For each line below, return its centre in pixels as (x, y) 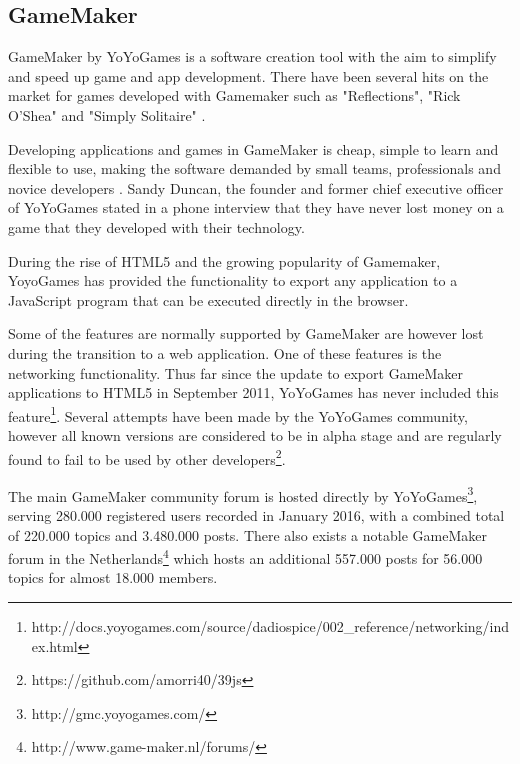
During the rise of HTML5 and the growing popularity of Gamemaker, (224, 260)
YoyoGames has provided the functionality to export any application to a (233, 280)
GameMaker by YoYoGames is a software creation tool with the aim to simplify (252, 56)
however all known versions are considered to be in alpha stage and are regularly (255, 434)
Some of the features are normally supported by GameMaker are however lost (246, 333)
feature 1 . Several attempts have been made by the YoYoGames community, (238, 414)
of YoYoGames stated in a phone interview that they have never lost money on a (256, 207)
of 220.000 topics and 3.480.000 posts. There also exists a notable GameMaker (247, 534)
